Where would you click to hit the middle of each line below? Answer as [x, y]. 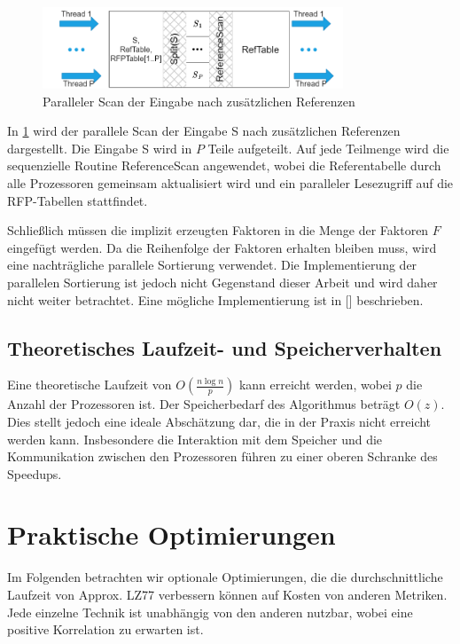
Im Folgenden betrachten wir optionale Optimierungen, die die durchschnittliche [225, 577]
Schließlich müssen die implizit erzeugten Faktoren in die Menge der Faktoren [218, 230]
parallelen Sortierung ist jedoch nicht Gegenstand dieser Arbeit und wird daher [222, 282]
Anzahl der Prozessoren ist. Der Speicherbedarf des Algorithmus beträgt [204, 404]
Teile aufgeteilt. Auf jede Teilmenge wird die [328, 148]
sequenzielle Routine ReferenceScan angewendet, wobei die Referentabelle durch [224, 165]
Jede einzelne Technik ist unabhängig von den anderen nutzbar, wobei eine [210, 612]
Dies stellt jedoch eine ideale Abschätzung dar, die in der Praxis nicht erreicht [219, 421]
